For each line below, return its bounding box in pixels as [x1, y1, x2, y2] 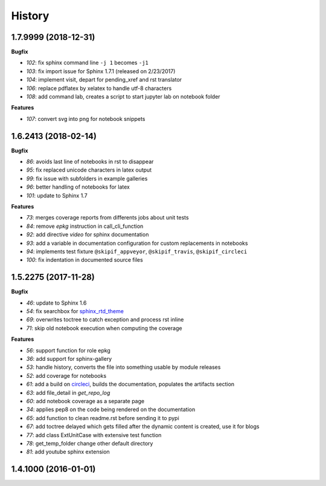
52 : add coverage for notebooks [26, 372, 107, 379]
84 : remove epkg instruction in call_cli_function [26, 222, 144, 230]
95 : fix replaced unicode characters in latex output [26, 166, 152, 173]
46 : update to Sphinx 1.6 [26, 299, 87, 306]
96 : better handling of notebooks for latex [26, 183, 130, 190]
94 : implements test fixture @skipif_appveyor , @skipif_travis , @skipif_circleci [26, 248, 248, 255]
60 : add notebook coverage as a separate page [26, 397, 145, 404]
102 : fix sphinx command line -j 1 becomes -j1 [26, 59, 149, 66]
